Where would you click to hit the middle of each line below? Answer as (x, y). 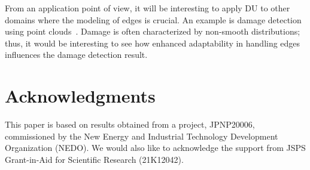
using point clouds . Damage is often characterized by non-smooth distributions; (153, 31)
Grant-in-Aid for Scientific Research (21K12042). (94, 159)
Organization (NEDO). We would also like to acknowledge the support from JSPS (155, 148)
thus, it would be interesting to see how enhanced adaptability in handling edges (153, 43)
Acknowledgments (80, 96)
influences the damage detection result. (76, 55)
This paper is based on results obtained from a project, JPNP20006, (130, 124)
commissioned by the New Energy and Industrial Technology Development (142, 136)
